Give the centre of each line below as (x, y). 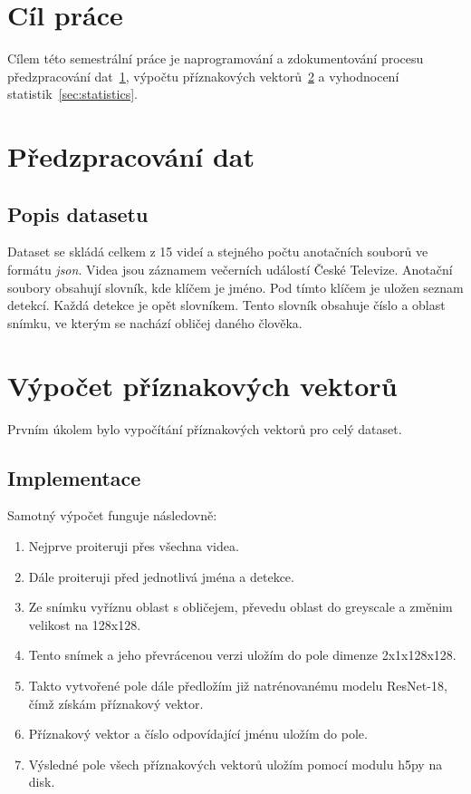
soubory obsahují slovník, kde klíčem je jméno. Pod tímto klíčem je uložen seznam (235, 287)
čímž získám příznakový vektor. (116, 703)
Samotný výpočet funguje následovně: (112, 515)
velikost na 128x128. (85, 624)
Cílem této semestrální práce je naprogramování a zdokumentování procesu (216, 58)
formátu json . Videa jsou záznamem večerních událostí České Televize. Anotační (230, 270)
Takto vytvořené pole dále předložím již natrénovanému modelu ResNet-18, (238, 685)
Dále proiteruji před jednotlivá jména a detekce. (161, 576)
